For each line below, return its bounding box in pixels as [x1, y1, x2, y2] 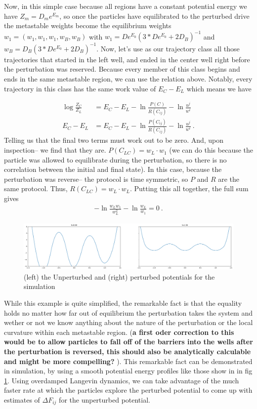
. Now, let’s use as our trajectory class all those [96, 43, 240, 53]
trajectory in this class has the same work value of [4, 83, 156, 93]
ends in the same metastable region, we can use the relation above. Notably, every [4, 73, 253, 83]
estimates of [4, 394, 40, 405]
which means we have [186, 83, 252, 93]
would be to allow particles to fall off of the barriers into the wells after [4, 336, 253, 347]
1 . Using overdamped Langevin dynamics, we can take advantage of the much [4, 375, 239, 385]
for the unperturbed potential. [59, 394, 150, 405]
